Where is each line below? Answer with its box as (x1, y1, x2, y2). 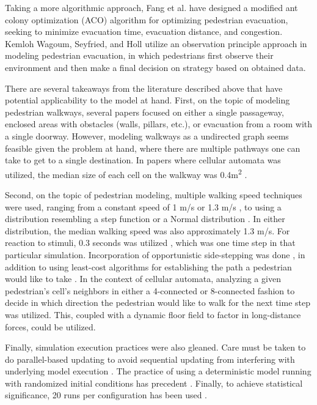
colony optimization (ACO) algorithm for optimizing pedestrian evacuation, (5, 13, 288, 26)
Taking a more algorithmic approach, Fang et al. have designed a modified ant (5, 1, 298, 13)
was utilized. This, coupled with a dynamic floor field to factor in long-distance (5, 308, 301, 321)
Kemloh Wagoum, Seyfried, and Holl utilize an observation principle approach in (5, 37, 307, 50)
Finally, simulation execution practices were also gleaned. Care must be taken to (5, 341, 306, 354)
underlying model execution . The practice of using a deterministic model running (5, 365, 312, 377)
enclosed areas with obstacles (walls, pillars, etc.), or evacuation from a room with (5, 117, 313, 130)
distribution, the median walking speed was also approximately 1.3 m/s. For (5, 224, 290, 237)
